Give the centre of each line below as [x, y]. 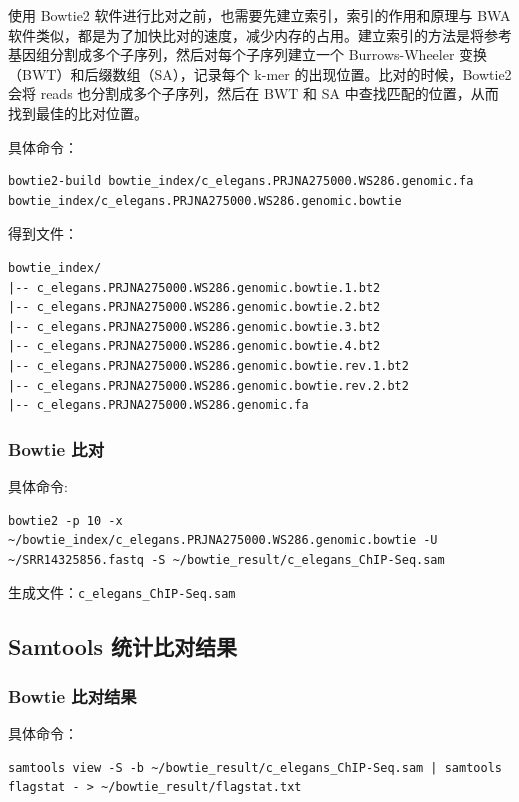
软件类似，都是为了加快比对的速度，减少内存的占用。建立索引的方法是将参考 [260, 34]
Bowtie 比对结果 [72, 695]
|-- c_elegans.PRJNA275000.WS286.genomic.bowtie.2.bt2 [194, 307]
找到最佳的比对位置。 [78, 112]
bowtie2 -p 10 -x [65, 520]
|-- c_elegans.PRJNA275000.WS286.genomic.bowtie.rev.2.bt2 [208, 385]
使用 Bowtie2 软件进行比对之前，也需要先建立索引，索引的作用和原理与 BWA [259, 15]
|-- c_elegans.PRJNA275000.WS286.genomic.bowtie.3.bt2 [194, 326]
